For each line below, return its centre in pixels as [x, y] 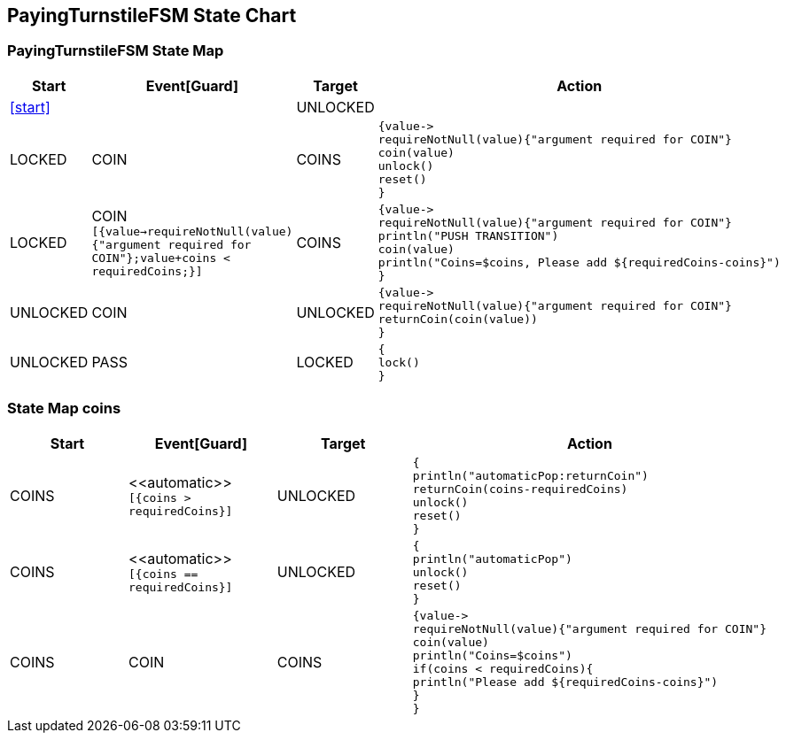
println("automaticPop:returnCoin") [530, 475]
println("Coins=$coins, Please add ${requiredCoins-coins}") [579, 262]
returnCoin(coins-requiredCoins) [520, 489]
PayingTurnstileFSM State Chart [152, 15]
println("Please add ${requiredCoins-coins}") [565, 682]
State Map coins [64, 409]
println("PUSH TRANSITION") [468, 235]
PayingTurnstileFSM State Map [116, 51]
